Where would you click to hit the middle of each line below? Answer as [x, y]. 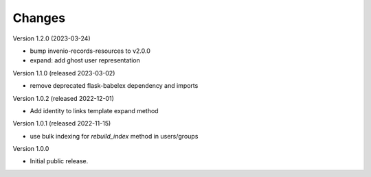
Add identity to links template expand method [94, 110]
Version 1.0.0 [31, 149]
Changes [39, 18]
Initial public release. [59, 161]
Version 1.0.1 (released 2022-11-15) [62, 123]
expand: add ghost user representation [85, 60]
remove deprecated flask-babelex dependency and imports [114, 86]
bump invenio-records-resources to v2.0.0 [90, 51]
